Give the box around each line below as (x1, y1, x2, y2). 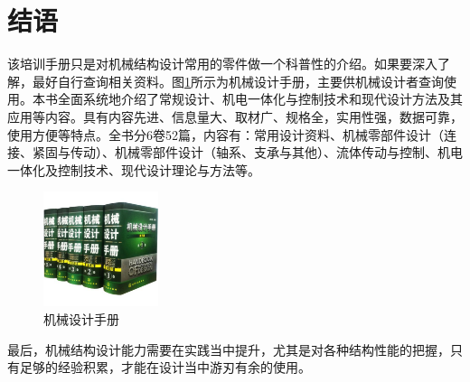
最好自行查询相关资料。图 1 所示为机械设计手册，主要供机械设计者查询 (32, 71, 444, 90)
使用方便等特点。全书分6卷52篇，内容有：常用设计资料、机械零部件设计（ (7, 125, 444, 144)
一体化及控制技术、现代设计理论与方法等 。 (7, 160, 260, 179)
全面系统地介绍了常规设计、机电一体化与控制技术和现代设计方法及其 (57, 89, 463, 108)
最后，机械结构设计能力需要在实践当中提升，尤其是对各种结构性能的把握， (7, 340, 450, 359)
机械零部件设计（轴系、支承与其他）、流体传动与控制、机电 (114, 143, 463, 162)
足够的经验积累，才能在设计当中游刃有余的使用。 (19, 358, 311, 377)
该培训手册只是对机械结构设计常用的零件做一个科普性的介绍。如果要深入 (7, 54, 437, 73)
